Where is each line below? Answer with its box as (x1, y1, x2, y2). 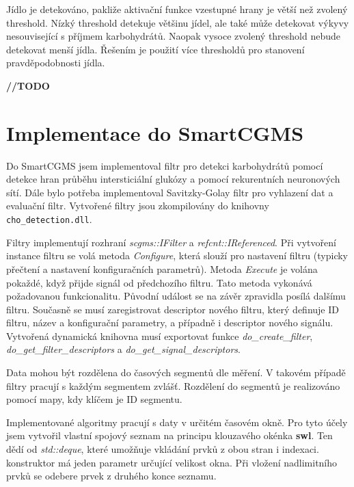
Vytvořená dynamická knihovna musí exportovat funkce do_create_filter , (6, 328, 313, 343)
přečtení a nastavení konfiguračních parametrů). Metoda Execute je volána (6, 261, 318, 276)
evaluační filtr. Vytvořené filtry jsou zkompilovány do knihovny (6, 198, 269, 213)
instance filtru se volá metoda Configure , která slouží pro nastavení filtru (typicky (6, 248, 348, 263)
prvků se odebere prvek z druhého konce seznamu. (6, 469, 217, 483)
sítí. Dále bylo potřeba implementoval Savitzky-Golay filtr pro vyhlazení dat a (6, 185, 333, 199)
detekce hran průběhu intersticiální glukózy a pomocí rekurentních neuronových (6, 172, 340, 186)
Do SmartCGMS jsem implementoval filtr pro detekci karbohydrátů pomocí (6, 158, 323, 172)
